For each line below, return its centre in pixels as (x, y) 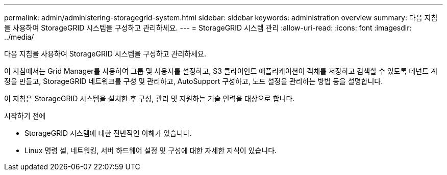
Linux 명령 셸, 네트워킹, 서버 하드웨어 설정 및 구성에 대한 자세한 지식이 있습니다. (151, 150)
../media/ (19, 37)
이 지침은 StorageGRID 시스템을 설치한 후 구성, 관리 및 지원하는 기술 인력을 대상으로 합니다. (150, 98)
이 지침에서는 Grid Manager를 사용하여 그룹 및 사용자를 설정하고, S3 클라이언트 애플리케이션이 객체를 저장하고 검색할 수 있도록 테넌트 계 (221, 71)
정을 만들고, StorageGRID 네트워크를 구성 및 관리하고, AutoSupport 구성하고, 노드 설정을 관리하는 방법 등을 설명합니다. (194, 81)
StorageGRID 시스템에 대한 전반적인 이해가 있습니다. (108, 133)
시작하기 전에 (25, 116)
